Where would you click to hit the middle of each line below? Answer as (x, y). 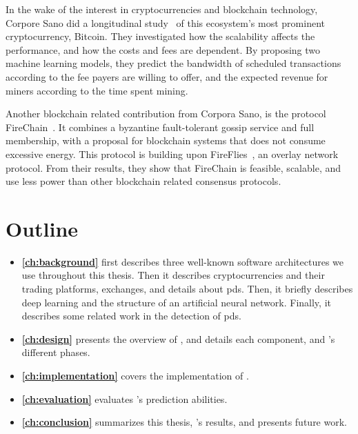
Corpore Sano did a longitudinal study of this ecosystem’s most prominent (165, 22)
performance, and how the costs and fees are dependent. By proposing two (163, 49)
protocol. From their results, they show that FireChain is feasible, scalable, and (173, 167)
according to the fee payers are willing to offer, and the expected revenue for (167, 76)
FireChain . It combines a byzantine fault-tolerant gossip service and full (160, 127)
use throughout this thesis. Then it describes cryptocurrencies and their (173, 275)
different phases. (56, 352)
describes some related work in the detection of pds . (131, 316)
